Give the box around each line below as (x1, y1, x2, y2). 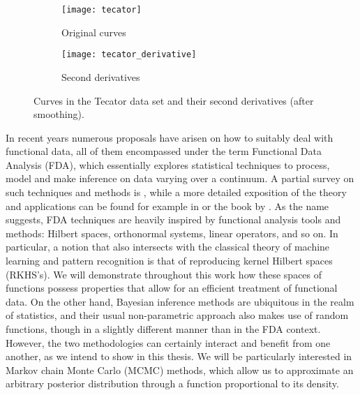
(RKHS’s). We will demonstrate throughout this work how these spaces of (6, 267, 322, 281)
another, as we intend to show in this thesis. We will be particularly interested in (6, 349, 352, 364)
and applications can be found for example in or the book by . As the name (6, 198, 329, 213)
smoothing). (33, 107, 84, 121)
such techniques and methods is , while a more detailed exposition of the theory (6, 185, 347, 200)
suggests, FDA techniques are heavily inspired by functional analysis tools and (6, 212, 341, 227)
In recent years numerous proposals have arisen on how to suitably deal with (6, 130, 333, 144)
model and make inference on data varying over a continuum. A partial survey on (6, 171, 354, 186)
